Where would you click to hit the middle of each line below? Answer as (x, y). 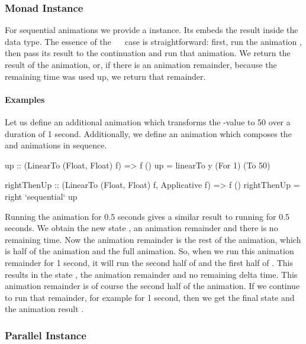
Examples (25, 99)
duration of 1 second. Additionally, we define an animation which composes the (148, 133)
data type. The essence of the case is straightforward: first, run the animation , (153, 41)
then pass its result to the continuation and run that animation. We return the (148, 53)
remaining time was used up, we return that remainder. (105, 76)
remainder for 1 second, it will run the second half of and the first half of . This (149, 262)
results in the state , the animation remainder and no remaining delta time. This (151, 274)
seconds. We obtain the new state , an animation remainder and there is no (141, 228)
